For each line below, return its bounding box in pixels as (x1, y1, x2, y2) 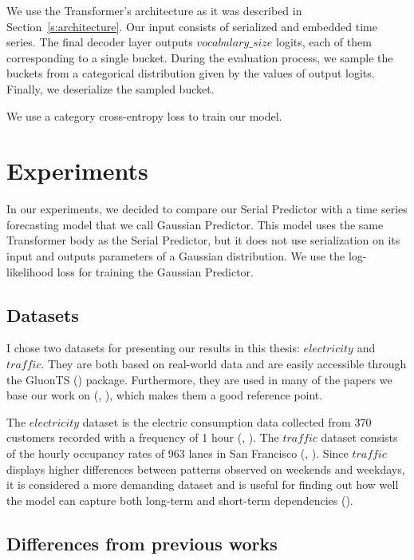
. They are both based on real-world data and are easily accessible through (41, 355, 407, 372)
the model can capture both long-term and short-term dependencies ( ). (6, 491, 353, 508)
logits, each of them (276, 34, 372, 50)
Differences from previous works (6, 530, 278, 555)
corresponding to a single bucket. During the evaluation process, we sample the (6, 49, 393, 66)
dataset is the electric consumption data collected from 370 (82, 413, 372, 430)
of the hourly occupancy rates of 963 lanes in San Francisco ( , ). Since (6, 445, 349, 462)
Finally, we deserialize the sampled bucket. (6, 80, 215, 97)
